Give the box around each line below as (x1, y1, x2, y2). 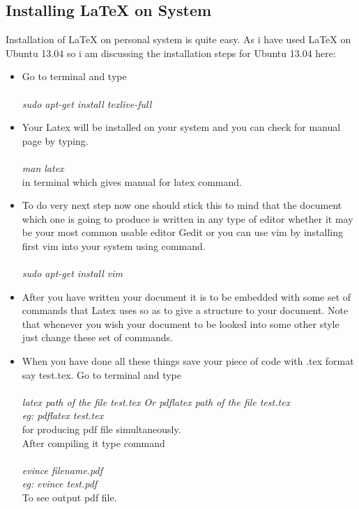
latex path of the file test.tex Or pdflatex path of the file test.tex (22, 394, 291, 409)
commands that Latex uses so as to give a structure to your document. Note (22, 303, 349, 318)
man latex (22, 160, 64, 175)
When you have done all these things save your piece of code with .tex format (22, 354, 354, 368)
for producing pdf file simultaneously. (22, 422, 181, 437)
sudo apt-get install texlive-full (22, 96, 152, 111)
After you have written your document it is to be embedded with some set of (22, 289, 351, 304)
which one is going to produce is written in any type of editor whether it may (22, 211, 353, 226)
